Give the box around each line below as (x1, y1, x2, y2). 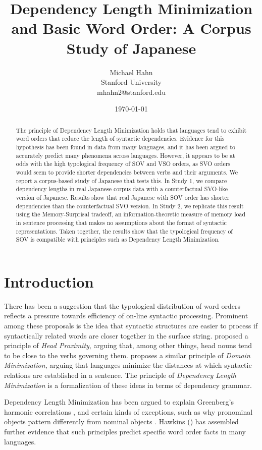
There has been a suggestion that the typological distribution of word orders (4, 300, 241, 311)
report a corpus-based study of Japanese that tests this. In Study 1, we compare (16, 176, 227, 185)
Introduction (4, 271, 94, 292)
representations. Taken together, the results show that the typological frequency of (16, 227, 233, 235)
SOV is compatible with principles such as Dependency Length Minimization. (16, 235, 220, 244)
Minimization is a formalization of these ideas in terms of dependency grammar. (4, 379, 252, 390)
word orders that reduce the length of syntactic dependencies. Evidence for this (16, 134, 225, 143)
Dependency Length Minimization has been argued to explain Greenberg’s (4, 397, 234, 407)
